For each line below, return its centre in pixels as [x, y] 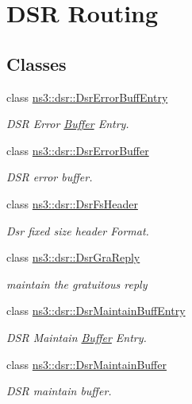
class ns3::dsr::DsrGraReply [73, 257]
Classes [36, 63]
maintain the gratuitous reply [77, 284]
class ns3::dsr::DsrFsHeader [72, 203]
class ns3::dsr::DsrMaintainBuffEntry [96, 311]
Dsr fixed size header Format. [78, 230]
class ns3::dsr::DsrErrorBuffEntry [87, 97]
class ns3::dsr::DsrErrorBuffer [78, 150]
